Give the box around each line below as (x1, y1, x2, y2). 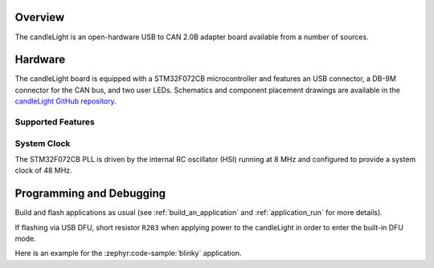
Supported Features (14, 116, 96, 128)
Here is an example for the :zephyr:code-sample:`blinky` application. (14, 249, 242, 258)
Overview (14, 10, 65, 24)
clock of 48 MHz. (14, 165, 72, 176)
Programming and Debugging (14, 187, 166, 201)
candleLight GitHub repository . (14, 96, 117, 106)
